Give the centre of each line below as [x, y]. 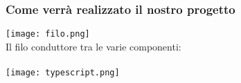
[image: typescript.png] [63, 73]
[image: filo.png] [48, 34]
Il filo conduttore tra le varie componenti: [93, 46]
